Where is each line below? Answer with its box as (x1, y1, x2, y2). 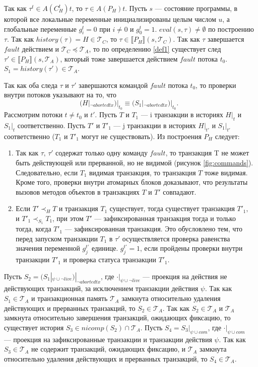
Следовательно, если (15, 167, 78, 177)
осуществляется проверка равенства (122, 233, 230, 243)
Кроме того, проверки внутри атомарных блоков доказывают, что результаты (15, 177, 248, 187)
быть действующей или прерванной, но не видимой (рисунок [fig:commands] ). (15, 157, 254, 167)
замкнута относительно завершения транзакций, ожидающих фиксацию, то (4, 312, 231, 323)
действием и (22, 43, 59, 54)
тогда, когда (15, 223, 52, 234)
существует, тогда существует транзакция (110, 203, 235, 214)
